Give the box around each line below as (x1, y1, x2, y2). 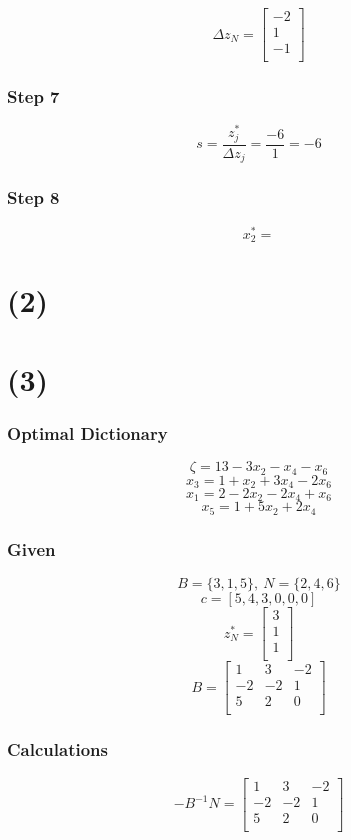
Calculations (7, 737, 108, 762)
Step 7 (7, 84, 60, 109)
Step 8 (7, 185, 60, 210)
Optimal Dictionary (7, 420, 168, 445)
